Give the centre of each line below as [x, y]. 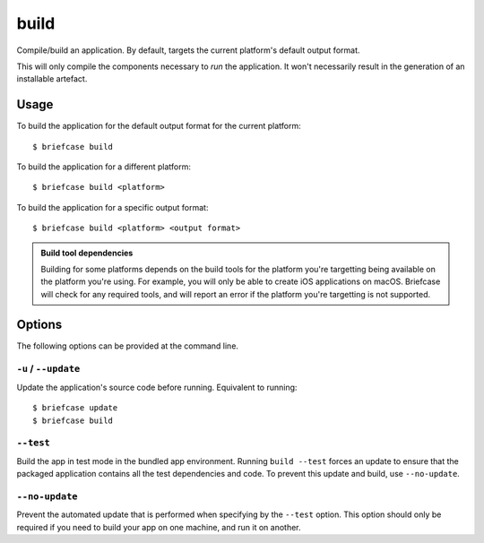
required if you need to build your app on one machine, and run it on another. [159, 527]
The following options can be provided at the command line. [128, 346]
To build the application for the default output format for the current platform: [159, 126]
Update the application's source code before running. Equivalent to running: [157, 387]
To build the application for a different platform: [104, 167]
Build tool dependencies [87, 253]
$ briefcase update [75, 408]
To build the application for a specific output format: [112, 207]
